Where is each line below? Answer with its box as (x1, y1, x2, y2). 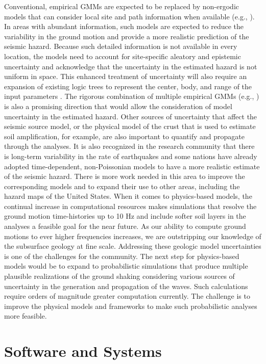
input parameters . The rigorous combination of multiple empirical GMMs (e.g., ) (4, 91, 259, 101)
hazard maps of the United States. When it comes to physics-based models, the (4, 191, 252, 201)
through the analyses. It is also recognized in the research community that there (4, 141, 255, 151)
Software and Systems (4, 341, 162, 361)
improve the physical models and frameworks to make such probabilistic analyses (4, 300, 257, 311)
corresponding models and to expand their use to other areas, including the (4, 180, 240, 191)
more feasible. (4, 310, 47, 321)
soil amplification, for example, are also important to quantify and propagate (4, 131, 245, 141)
